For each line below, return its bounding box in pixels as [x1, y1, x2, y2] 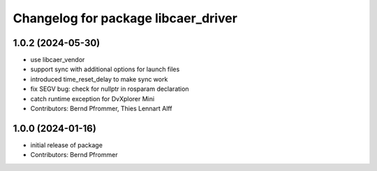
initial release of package [30, 140, 103, 149]
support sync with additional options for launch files [30, 65, 180, 73]
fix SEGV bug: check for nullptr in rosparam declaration [30, 84, 189, 94]
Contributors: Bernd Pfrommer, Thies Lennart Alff [30, 105, 172, 113]
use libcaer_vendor [30, 56, 85, 64]
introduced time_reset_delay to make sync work [30, 75, 168, 83]
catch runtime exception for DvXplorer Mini [30, 94, 155, 103]
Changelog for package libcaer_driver [13, 10, 237, 26]
